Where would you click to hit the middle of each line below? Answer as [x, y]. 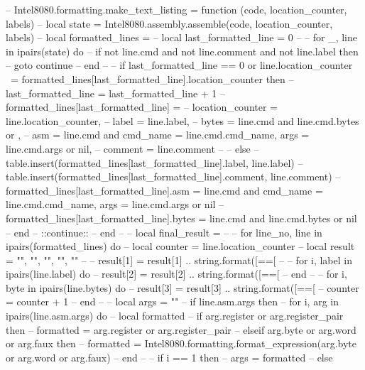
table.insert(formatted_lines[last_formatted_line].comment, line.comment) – [173, 176]
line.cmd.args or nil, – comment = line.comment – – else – [132, 148]
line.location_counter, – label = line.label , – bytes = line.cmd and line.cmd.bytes [182, 120]
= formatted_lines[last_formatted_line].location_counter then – [152, 78]
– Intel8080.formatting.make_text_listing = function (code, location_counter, [176, 9]
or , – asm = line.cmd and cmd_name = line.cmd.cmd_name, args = [158, 135]
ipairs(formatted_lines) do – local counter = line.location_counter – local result [180, 246]
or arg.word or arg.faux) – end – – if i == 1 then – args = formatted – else [169, 357]
